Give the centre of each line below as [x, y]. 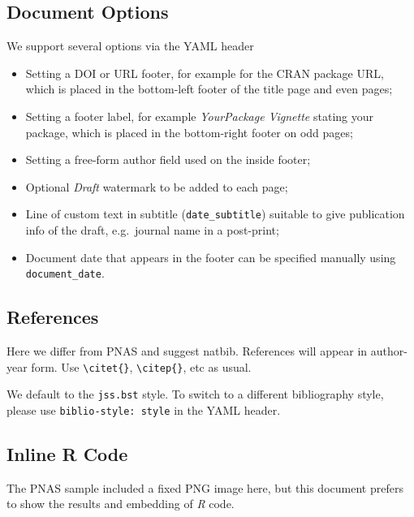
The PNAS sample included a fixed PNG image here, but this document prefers [205, 487]
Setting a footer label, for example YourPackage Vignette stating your [199, 116]
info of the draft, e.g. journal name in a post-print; [152, 230]
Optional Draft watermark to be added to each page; [157, 186]
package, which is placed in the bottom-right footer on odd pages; [189, 132]
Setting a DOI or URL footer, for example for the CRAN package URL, [205, 73]
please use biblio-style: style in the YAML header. [144, 409]
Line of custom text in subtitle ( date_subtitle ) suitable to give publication [215, 214]
